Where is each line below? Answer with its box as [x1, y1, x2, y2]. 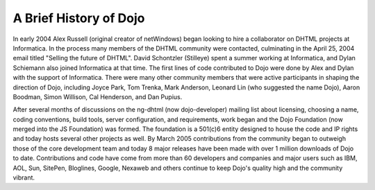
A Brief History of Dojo [12, 10, 145, 26]
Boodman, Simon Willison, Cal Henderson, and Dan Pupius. [12, 92, 183, 101]
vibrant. [12, 173, 35, 182]
